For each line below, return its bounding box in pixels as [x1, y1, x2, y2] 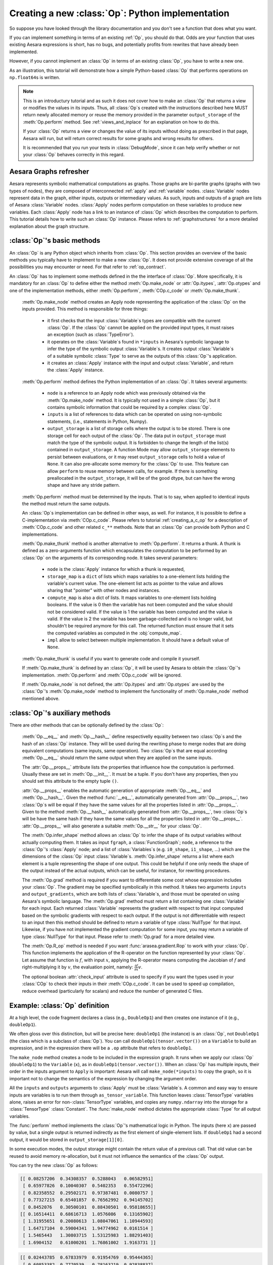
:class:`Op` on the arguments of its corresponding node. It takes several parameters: [22, 555, 198, 561]
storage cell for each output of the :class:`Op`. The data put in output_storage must [47, 433, 226, 439]
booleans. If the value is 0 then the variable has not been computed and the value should [47, 602, 233, 608]
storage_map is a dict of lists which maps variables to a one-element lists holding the [47, 573, 230, 579]
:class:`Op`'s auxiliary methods [9, 708, 111, 717]
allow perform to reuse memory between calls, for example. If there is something [47, 468, 217, 474]
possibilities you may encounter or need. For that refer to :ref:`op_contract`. [9, 264, 166, 270]
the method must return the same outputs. [22, 501, 110, 507]
